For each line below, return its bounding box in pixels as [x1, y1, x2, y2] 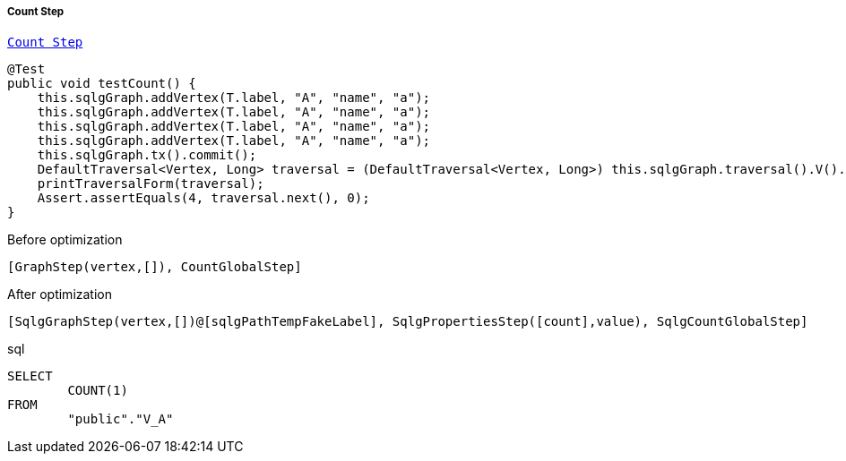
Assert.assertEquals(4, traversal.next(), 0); [37, 191, 370, 206]
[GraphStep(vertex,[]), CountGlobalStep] [7, 260, 302, 275]
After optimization [7, 286, 112, 303]
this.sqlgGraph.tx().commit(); [37, 148, 257, 163]
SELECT [7, 369, 53, 384]
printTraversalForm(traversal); [37, 176, 264, 192]
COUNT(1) [67, 383, 128, 398]
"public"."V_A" [67, 412, 174, 427]
